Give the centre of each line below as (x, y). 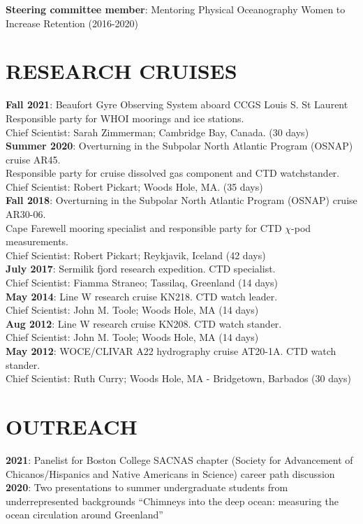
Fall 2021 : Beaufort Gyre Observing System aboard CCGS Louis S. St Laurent (177, 104)
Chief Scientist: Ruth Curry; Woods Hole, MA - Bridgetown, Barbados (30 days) (178, 378)
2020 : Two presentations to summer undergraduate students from (147, 487)
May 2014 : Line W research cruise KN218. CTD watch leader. (142, 296)
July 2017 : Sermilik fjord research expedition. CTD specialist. (141, 269)
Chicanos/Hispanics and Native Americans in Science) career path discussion (170, 473)
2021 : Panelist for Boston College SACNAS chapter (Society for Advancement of (179, 459)
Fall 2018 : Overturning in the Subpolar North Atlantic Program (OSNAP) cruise (181, 200)
